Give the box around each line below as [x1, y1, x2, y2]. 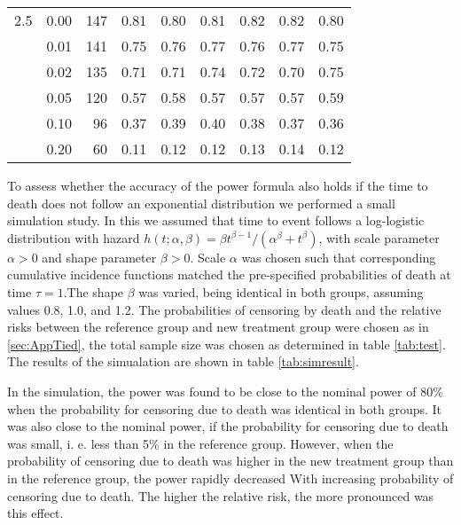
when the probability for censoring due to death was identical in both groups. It [7, 399, 442, 418]
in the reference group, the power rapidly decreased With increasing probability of [7, 468, 454, 487]
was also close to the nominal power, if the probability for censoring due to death [7, 417, 449, 435]
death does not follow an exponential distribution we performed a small [7, 193, 395, 212]
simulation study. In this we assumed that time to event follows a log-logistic [7, 211, 425, 230]
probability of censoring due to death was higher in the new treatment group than [7, 451, 454, 470]
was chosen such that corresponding [241, 247, 436, 266]
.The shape [63, 282, 124, 301]
